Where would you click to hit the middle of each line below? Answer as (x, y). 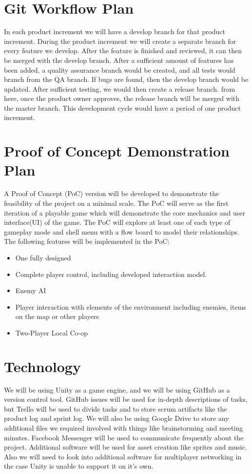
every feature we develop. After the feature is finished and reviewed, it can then (123, 50)
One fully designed (43, 257)
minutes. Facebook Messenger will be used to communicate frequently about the (124, 437)
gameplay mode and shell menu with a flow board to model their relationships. (122, 231)
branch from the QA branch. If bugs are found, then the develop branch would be (126, 79)
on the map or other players (57, 316)
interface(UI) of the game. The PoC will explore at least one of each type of (117, 222)
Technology (42, 366)
